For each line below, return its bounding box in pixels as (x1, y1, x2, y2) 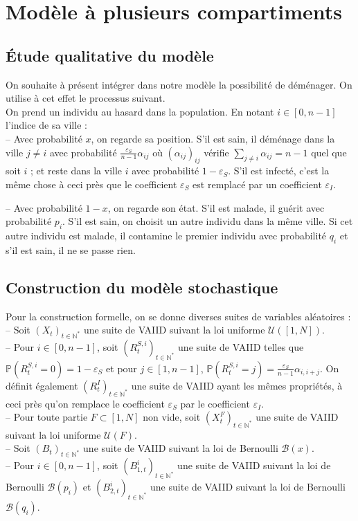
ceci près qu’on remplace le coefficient (6, 396, 165, 410)
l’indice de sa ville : (6, 118, 87, 132)
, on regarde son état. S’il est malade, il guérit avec (107, 200, 325, 214)
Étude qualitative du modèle (6, 44, 214, 66)
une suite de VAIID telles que (178, 339, 304, 354)
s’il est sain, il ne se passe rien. (6, 242, 136, 257)
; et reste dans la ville (30, 163, 123, 178)
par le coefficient (180, 396, 250, 410)
